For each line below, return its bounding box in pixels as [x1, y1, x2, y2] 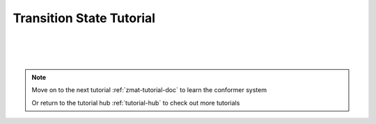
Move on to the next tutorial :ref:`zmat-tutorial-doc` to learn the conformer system [31, 86, 267, 94]
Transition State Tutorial [13, 10, 156, 26]
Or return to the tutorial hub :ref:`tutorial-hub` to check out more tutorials [31, 98, 240, 107]
